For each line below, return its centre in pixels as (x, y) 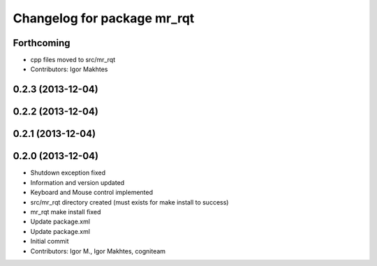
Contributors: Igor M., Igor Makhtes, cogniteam (98, 251)
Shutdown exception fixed (68, 173)
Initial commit (50, 242)
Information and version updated (77, 182)
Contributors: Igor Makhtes (69, 69)
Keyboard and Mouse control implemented (92, 193)
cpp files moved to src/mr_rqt (73, 60)
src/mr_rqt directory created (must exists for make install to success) (130, 202)
